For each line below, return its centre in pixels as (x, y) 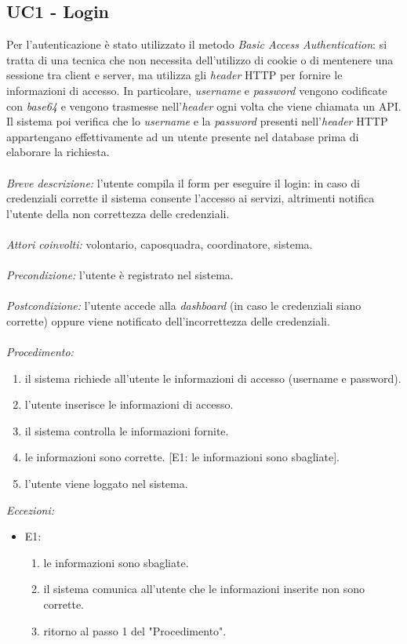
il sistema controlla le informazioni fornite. (127, 430)
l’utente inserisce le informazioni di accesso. (129, 404)
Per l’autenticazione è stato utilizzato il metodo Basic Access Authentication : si (197, 44)
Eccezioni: (31, 509)
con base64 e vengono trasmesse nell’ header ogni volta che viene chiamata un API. (204, 106)
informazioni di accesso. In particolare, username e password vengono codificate (197, 90)
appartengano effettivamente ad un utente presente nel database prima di (183, 136)
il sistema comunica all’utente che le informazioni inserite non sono (204, 589)
